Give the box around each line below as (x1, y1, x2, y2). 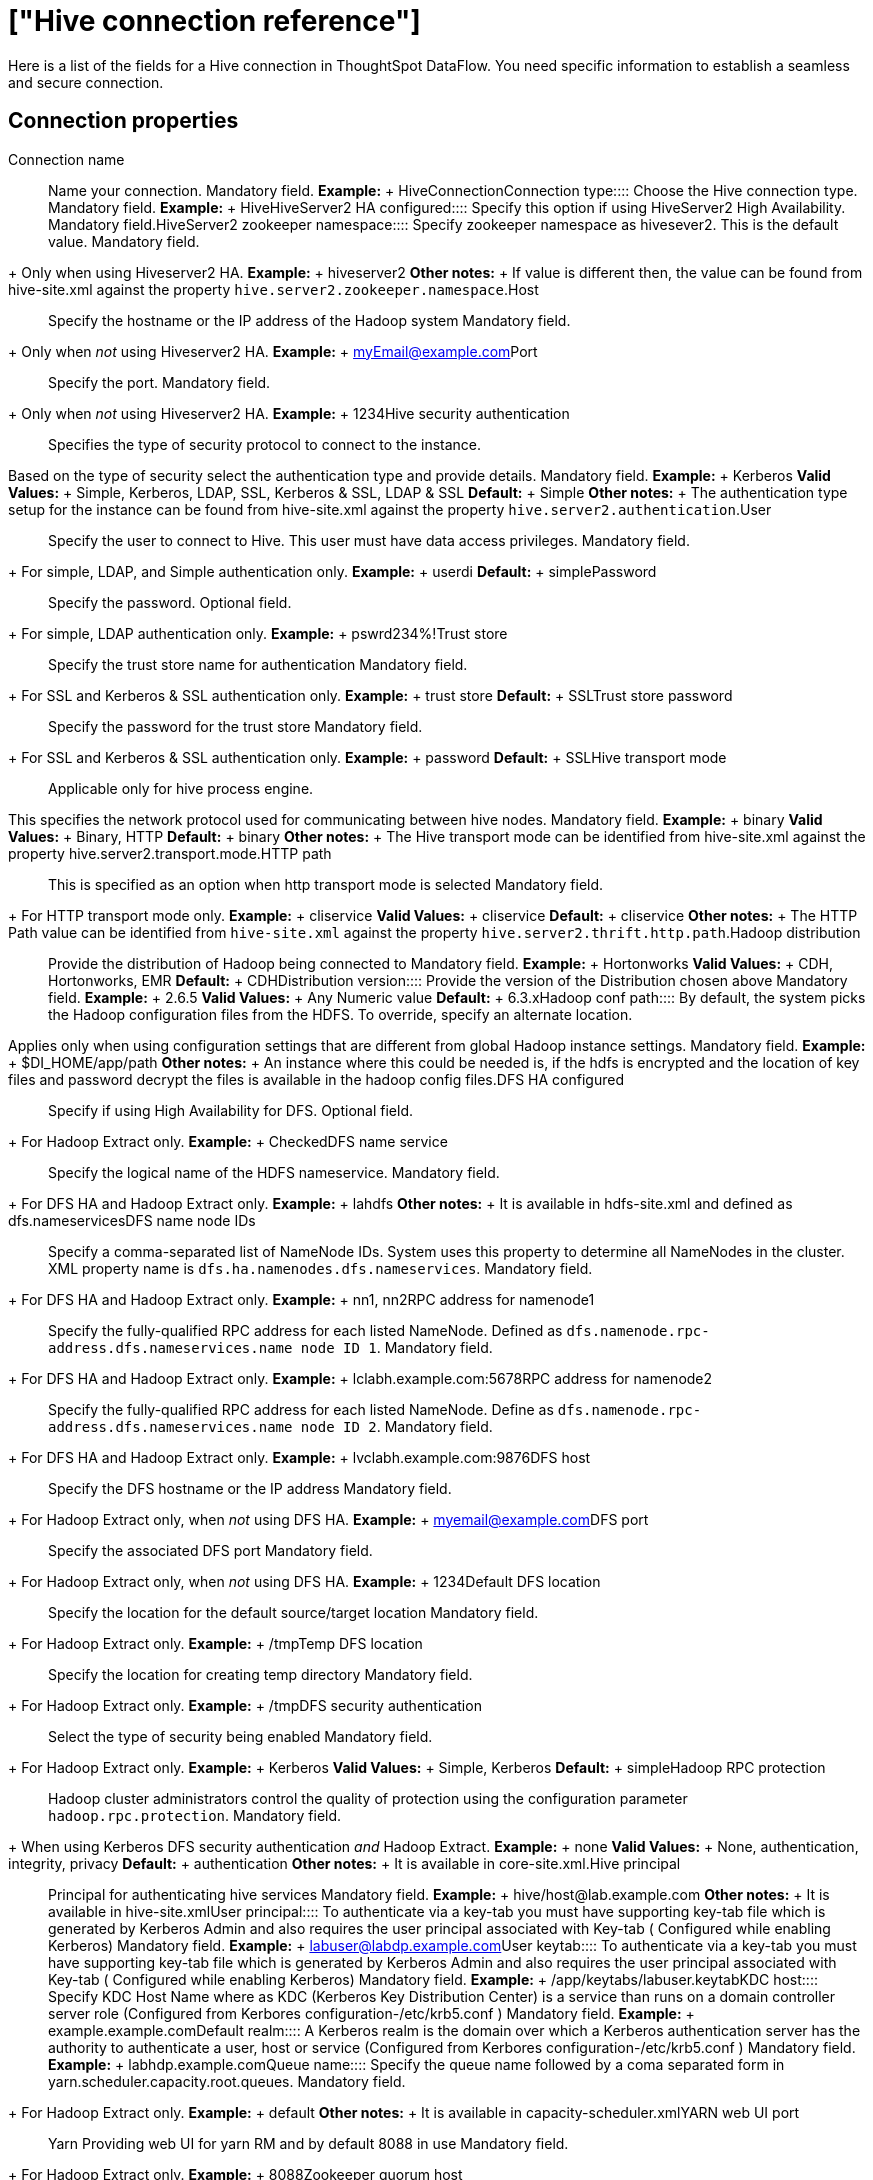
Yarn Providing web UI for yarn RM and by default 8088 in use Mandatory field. (48, 2134, 569, 2152)
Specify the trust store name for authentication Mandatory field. (48, 655, 468, 673)
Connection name (8, 150, 125, 168)
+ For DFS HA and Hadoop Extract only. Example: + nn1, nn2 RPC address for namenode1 (8, 1290, 595, 1308)
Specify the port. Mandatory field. (48, 373, 271, 391)
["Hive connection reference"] (8, 4, 421, 38)
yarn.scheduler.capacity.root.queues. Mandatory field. (48, 2072, 406, 2090)
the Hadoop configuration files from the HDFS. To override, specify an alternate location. (48, 1005, 633, 1023)
